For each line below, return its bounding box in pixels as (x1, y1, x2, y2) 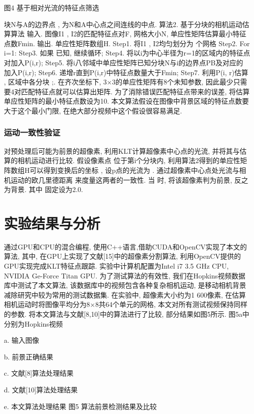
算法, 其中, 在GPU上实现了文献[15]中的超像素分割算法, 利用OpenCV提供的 (4, 251, 241, 261)
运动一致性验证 (4, 126, 60, 138)
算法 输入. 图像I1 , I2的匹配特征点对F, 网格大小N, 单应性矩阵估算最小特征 (10, 28, 247, 39)
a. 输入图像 (4, 335, 39, 345)
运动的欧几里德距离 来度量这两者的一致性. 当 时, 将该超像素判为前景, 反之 (10, 174, 248, 185)
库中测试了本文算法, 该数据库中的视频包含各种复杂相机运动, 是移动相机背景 (4, 280, 247, 290)
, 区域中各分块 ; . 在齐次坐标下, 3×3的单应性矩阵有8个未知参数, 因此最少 (4, 77, 233, 87)
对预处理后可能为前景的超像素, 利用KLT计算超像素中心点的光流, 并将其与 (4, 145, 240, 156)
